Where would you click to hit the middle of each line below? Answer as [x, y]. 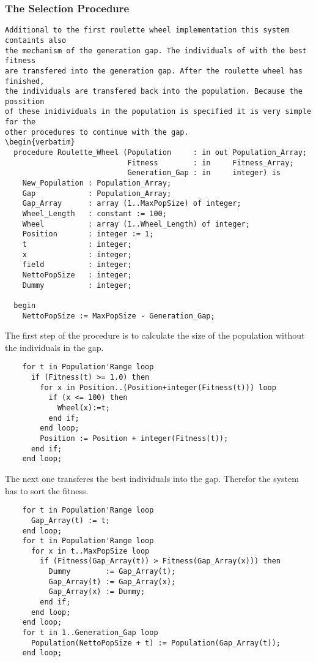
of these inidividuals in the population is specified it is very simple [158, 112]
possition [25, 101]
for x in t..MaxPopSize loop [90, 551]
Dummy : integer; [77, 285]
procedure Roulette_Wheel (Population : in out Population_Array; [160, 153]
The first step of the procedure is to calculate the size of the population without [155, 335]
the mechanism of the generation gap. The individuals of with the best [156, 51]
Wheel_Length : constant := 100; [94, 214]
